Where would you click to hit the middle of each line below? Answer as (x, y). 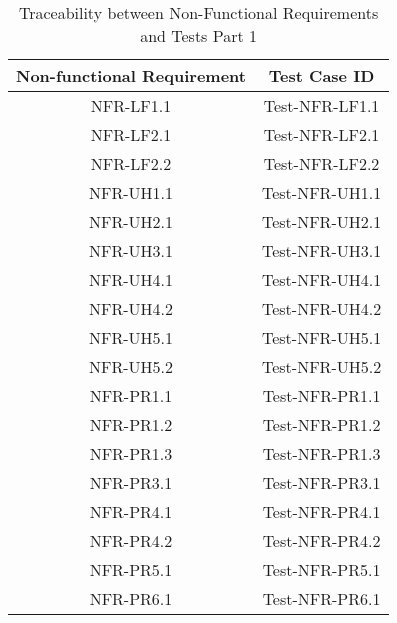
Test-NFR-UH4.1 (321, 279)
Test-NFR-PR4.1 (321, 511)
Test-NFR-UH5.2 (321, 366)
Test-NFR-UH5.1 (321, 337)
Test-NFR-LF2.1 (321, 134)
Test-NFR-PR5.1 (321, 569)
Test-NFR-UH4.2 (321, 308)
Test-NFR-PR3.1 (321, 482)
